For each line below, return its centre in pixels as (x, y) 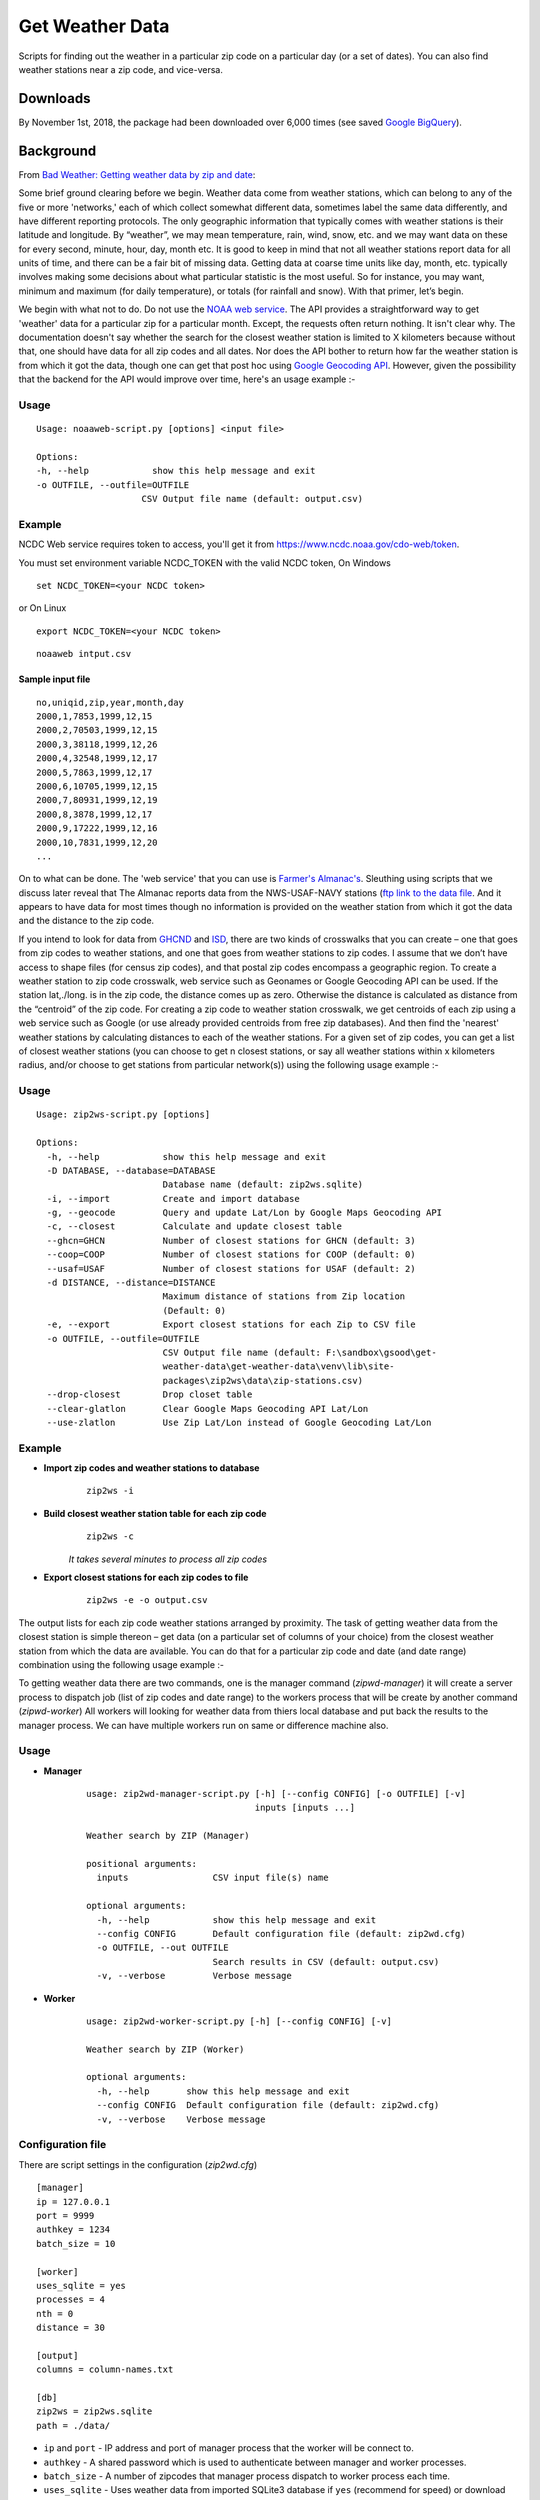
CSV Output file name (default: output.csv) (252, 499)
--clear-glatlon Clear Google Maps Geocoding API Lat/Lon (207, 1408)
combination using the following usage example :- (121, 1664)
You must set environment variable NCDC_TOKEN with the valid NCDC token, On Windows (205, 562)
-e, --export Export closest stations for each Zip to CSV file (231, 1324)
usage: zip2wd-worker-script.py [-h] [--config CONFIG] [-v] (239, 2021)
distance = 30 (70, 2328)
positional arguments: (142, 1864)
